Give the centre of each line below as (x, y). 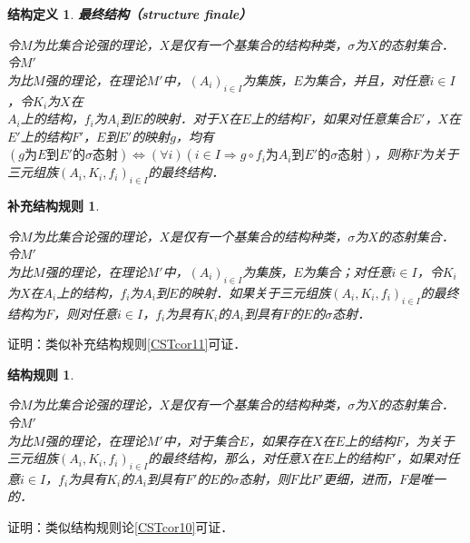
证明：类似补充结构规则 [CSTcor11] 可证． (127, 344)
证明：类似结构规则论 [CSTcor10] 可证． (121, 527)
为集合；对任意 (347, 271)
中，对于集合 (201, 440)
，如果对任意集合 (361, 118)
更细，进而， (361, 478)
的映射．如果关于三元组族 (255, 292)
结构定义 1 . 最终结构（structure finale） (130, 14)
